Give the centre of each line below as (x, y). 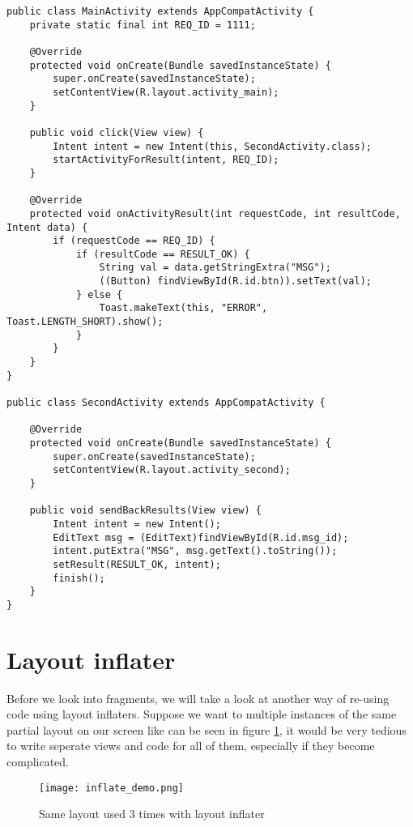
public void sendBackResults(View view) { (145, 511)
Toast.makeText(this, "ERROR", (183, 308)
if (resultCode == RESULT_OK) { (163, 254)
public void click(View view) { (117, 132)
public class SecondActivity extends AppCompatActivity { (166, 403)
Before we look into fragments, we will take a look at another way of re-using (198, 698)
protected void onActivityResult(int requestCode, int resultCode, (215, 213)
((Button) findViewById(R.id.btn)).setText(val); (236, 281)
